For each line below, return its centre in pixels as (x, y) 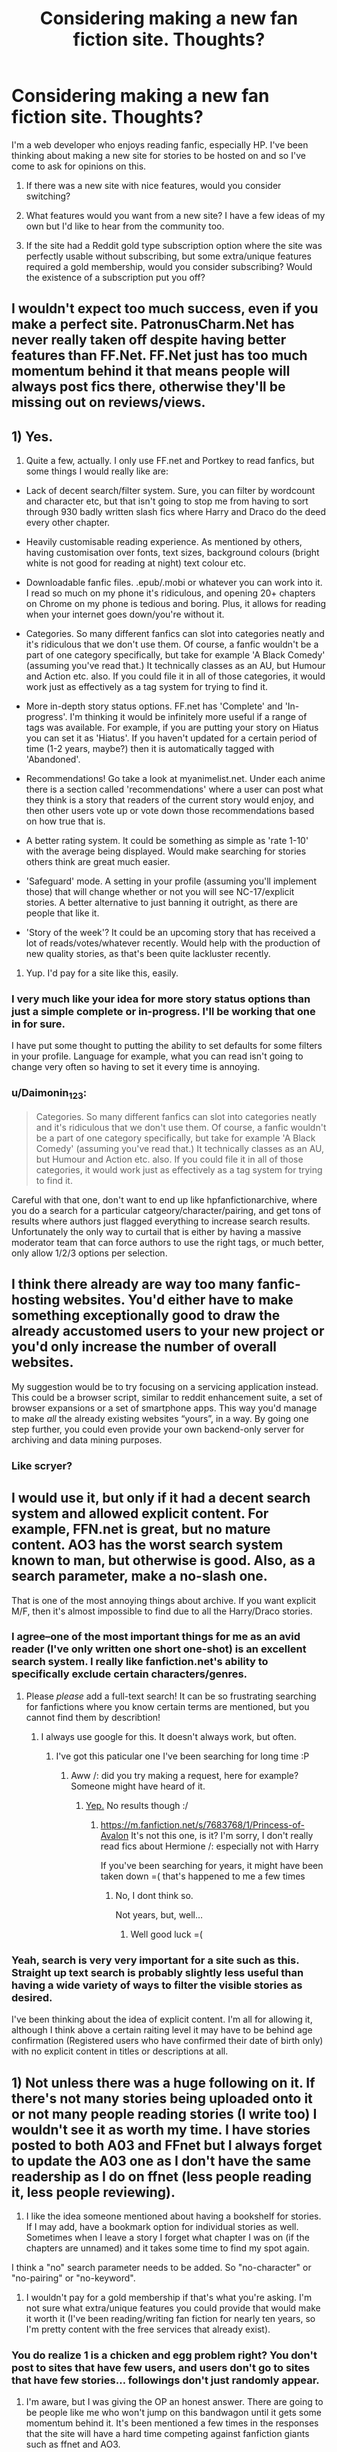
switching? (48, 196)
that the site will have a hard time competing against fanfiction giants (167, 2434)
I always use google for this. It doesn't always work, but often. (168, 1736)
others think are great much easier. (98, 862)
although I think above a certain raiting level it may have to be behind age (162, 2030)
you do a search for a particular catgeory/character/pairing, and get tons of (166, 1210)
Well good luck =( (166, 1934)
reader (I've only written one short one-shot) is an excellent (159, 1649)
